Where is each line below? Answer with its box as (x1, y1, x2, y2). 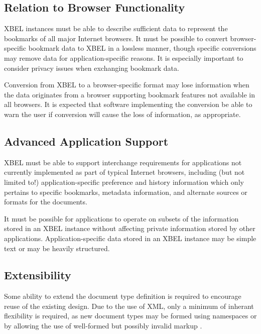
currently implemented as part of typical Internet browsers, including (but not (4, 167, 245, 177)
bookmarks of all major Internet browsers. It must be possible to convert (4, 33, 228, 43)
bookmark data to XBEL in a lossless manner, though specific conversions (28, 43, 256, 53)
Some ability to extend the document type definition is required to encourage (4, 291, 241, 301)
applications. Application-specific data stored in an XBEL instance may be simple (4, 233, 256, 243)
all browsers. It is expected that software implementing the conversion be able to (4, 99, 252, 109)
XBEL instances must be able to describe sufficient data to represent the (4, 23, 228, 34)
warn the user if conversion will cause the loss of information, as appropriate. (4, 108, 241, 119)
